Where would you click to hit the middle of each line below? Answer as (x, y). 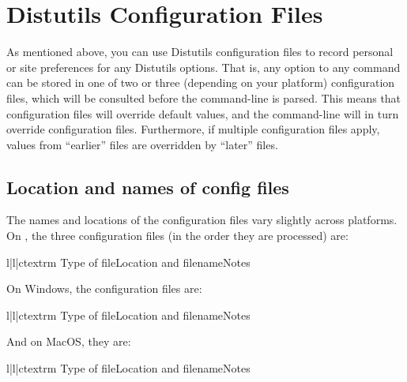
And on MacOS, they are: (69, 341)
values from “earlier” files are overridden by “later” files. (142, 144)
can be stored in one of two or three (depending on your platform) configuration (201, 82)
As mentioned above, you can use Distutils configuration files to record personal (200, 52)
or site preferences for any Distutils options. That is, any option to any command (203, 67)
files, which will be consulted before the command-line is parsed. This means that (204, 97)
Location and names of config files (148, 187)
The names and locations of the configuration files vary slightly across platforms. (202, 220)
